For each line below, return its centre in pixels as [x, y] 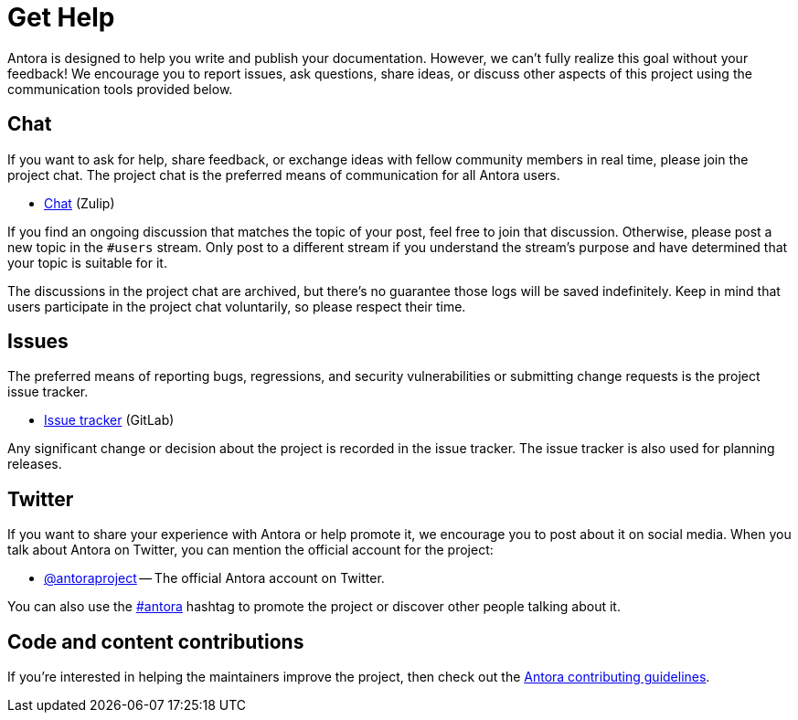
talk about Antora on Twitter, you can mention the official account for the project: [250, 550]
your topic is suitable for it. [87, 262]
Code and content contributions [156, 641]
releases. [35, 464]
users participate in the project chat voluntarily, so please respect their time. [237, 306]
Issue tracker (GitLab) [109, 420]
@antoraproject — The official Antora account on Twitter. [214, 578]
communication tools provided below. [120, 89]
